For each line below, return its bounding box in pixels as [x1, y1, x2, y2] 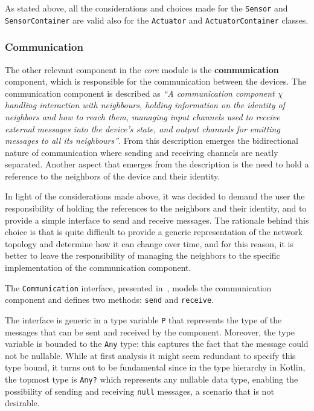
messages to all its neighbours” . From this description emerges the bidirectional [5, 134, 298, 147]
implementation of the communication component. [5, 261, 191, 274]
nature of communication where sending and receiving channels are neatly [5, 146, 278, 158]
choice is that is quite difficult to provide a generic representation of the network [5, 225, 303, 238]
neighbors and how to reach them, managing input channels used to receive [5, 110, 280, 123]
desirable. [5, 396, 40, 409]
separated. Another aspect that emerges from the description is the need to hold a [5, 158, 309, 170]
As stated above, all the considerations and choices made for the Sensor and [5, 2, 288, 14]
